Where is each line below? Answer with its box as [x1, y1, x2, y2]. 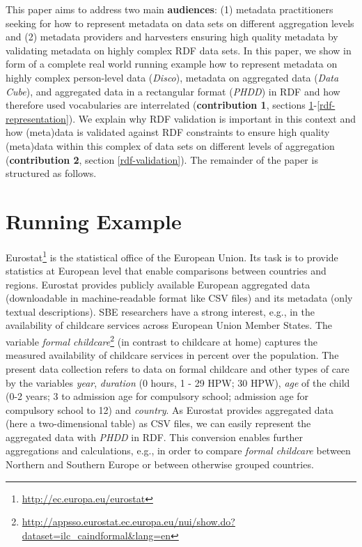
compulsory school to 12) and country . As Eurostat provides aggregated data [6, 402, 334, 417]
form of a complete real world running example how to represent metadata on [6, 56, 338, 71]
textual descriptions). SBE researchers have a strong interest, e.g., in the [6, 304, 315, 318]
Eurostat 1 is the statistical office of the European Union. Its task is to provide [6, 247, 338, 264]
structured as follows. [6, 166, 97, 180]
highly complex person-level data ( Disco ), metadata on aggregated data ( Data [6, 70, 339, 84]
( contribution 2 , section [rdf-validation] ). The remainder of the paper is [6, 152, 318, 167]
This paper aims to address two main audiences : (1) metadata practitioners [6, 2, 333, 16]
